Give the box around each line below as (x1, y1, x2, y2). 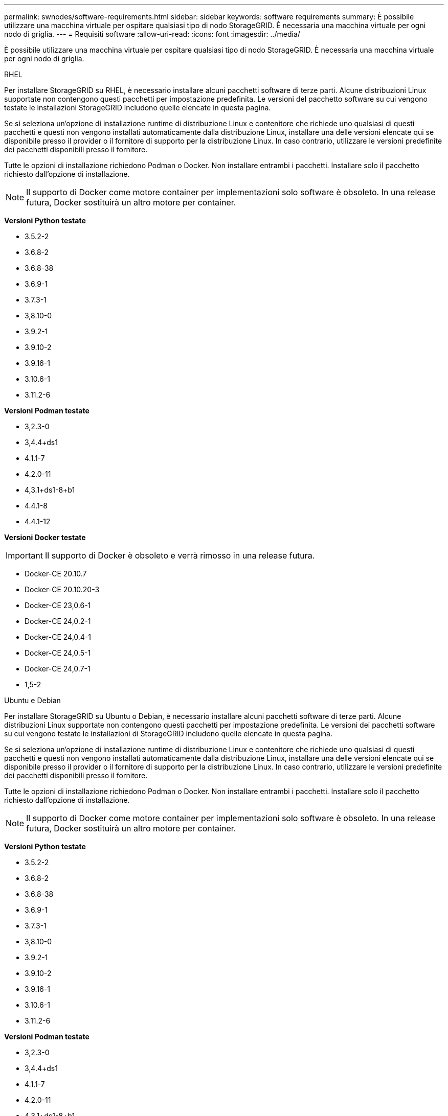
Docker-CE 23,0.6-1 (25, 601, 91, 610)
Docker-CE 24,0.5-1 (25, 648, 91, 657)
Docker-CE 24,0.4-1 (25, 633, 92, 641)
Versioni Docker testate (4, 533, 86, 542)
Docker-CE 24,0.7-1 (25, 664, 91, 673)
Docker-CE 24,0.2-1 (25, 617, 91, 625)
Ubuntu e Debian (4, 696, 61, 705)
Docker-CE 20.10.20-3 (25, 585, 100, 594)
